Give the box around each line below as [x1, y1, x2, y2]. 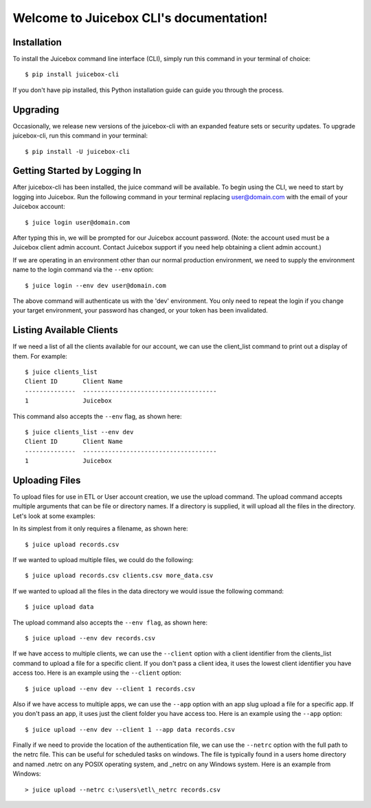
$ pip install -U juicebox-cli [25, 148, 131, 155]
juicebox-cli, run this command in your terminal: [12, 131, 148, 140]
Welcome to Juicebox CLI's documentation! [12, 10, 268, 25]
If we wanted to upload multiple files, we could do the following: [12, 556, 194, 564]
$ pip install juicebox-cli [25, 71, 120, 78]
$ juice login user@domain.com [25, 218, 131, 226]
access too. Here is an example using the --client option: [12, 669, 181, 677]
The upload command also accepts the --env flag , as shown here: [12, 618, 208, 627]
